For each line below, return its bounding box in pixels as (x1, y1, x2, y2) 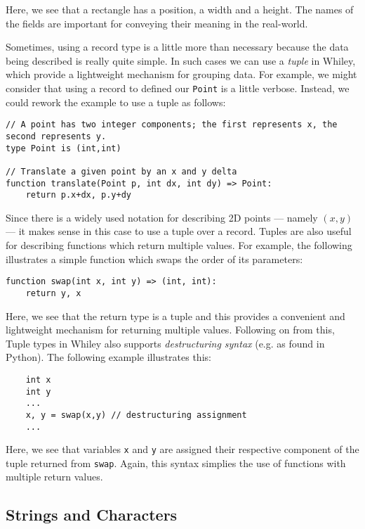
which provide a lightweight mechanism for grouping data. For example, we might (6, 67, 357, 82)
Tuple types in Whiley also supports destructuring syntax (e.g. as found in (6, 336, 325, 350)
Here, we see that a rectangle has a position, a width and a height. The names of (6, 2, 354, 16)
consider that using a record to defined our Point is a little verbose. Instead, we (6, 80, 350, 95)
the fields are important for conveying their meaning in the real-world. (6, 15, 308, 30)
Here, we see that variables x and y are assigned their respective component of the (6, 442, 359, 457)
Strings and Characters (6, 504, 178, 525)
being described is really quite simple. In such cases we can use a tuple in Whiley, (6, 53, 356, 68)
